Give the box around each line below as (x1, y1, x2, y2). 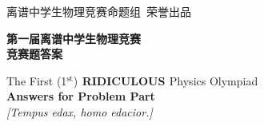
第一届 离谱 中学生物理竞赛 (6, 30, 141, 46)
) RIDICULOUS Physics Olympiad (73, 72, 258, 89)
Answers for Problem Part (6, 88, 155, 104)
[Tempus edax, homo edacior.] (6, 103, 153, 120)
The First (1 (6, 72, 67, 89)
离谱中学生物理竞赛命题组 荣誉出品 (6, 3, 191, 19)
